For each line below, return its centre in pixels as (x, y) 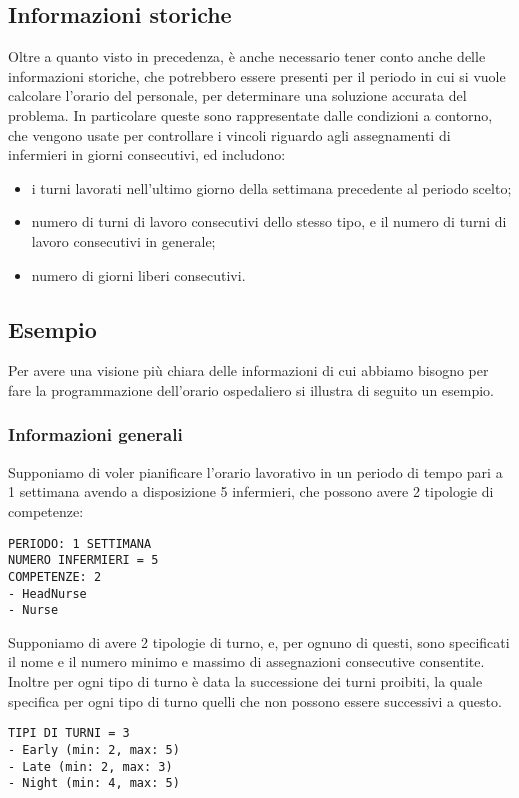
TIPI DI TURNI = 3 (69, 733)
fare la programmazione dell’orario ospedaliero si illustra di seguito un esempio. (251, 389)
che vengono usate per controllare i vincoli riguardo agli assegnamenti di (229, 134)
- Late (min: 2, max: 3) (90, 766)
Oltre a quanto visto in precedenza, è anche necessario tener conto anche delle (247, 56)
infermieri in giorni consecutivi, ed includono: (147, 154)
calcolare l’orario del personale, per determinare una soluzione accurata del (237, 95)
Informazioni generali (95, 434)
